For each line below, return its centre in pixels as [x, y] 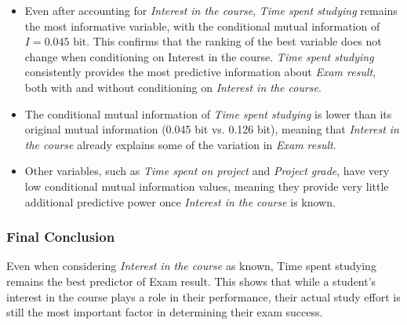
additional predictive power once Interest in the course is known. [180, 201]
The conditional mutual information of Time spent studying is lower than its [208, 113]
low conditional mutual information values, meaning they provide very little [207, 186]
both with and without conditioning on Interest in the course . [173, 87]
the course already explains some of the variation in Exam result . [180, 144]
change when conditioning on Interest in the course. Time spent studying [199, 56]
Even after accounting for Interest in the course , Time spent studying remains [211, 10]
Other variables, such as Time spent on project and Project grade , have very [207, 171]
